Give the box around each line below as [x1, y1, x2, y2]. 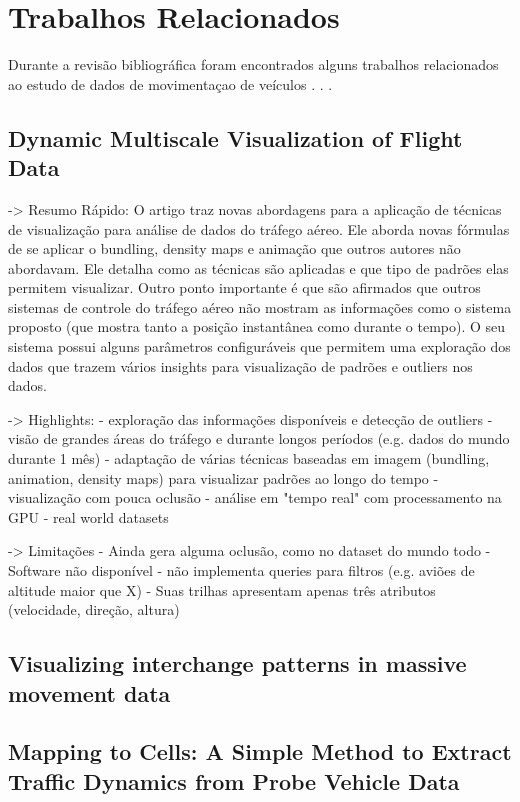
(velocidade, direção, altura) [8, 599, 180, 620]
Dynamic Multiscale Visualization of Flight [8, 122, 463, 153]
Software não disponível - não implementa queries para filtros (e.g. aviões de [8, 560, 475, 580]
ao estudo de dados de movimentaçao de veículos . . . [8, 73, 333, 94]
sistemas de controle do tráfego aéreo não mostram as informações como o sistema [8, 296, 512, 317]
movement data [8, 677, 171, 708]
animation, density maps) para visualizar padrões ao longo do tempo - [8, 467, 439, 488]
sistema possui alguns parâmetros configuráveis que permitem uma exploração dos [8, 336, 511, 357]
